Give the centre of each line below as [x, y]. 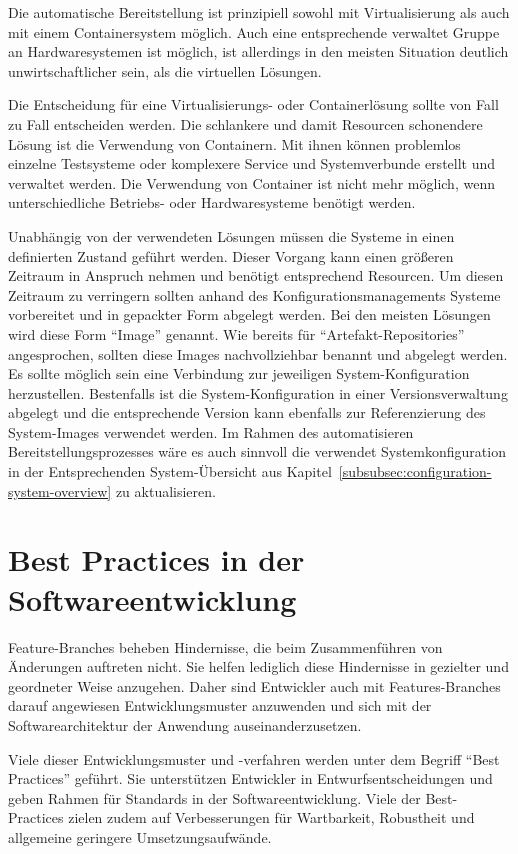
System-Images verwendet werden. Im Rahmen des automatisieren [211, 431]
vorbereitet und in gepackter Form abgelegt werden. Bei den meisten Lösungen [249, 314]
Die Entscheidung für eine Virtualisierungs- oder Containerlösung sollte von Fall [253, 104]
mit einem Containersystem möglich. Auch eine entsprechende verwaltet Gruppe [254, 31]
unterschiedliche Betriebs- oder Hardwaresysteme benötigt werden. [212, 202]
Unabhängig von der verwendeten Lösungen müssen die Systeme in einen [231, 235]
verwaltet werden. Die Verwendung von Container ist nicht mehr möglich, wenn [251, 182]
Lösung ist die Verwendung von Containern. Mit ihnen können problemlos [234, 143]
